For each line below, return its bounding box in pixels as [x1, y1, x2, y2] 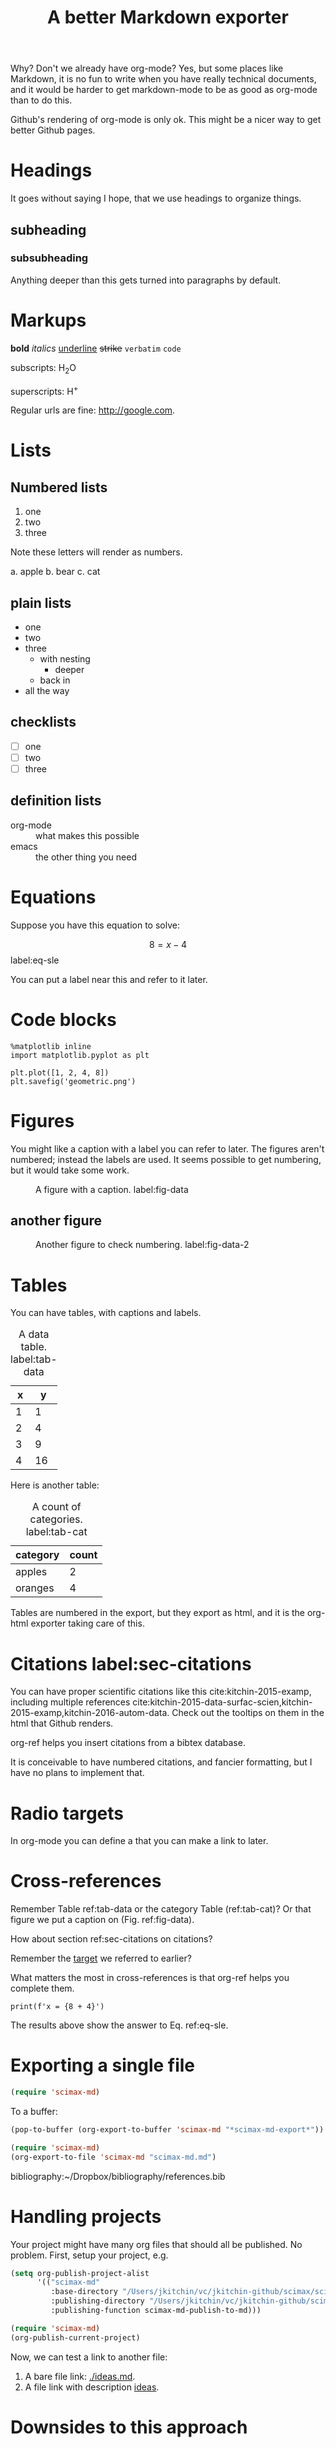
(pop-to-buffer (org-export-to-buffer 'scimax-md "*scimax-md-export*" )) [10, 2125, 325, 2135]
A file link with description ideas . [24, 2381, 160, 2393]
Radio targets [10, 1802, 125, 1825]
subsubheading [10, 251, 89, 265]
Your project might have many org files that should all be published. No [10, 2238, 303, 2250]
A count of [31, 1500, 82, 1514]
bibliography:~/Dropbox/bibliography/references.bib [10, 2170, 226, 2182]
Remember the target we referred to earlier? [10, 1952, 192, 1965]
